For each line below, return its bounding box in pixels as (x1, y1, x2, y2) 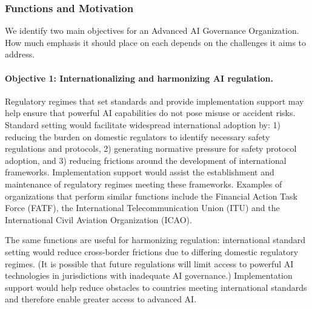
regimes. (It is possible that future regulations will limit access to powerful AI (5, 257, 294, 270)
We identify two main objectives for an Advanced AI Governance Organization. (5, 24, 299, 37)
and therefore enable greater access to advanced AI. (5, 293, 197, 305)
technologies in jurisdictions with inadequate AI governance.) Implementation (5, 269, 293, 282)
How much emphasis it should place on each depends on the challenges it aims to (5, 36, 307, 48)
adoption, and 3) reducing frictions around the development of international (5, 154, 287, 166)
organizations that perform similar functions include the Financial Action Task (5, 189, 297, 202)
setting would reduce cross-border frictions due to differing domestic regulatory (5, 245, 299, 258)
